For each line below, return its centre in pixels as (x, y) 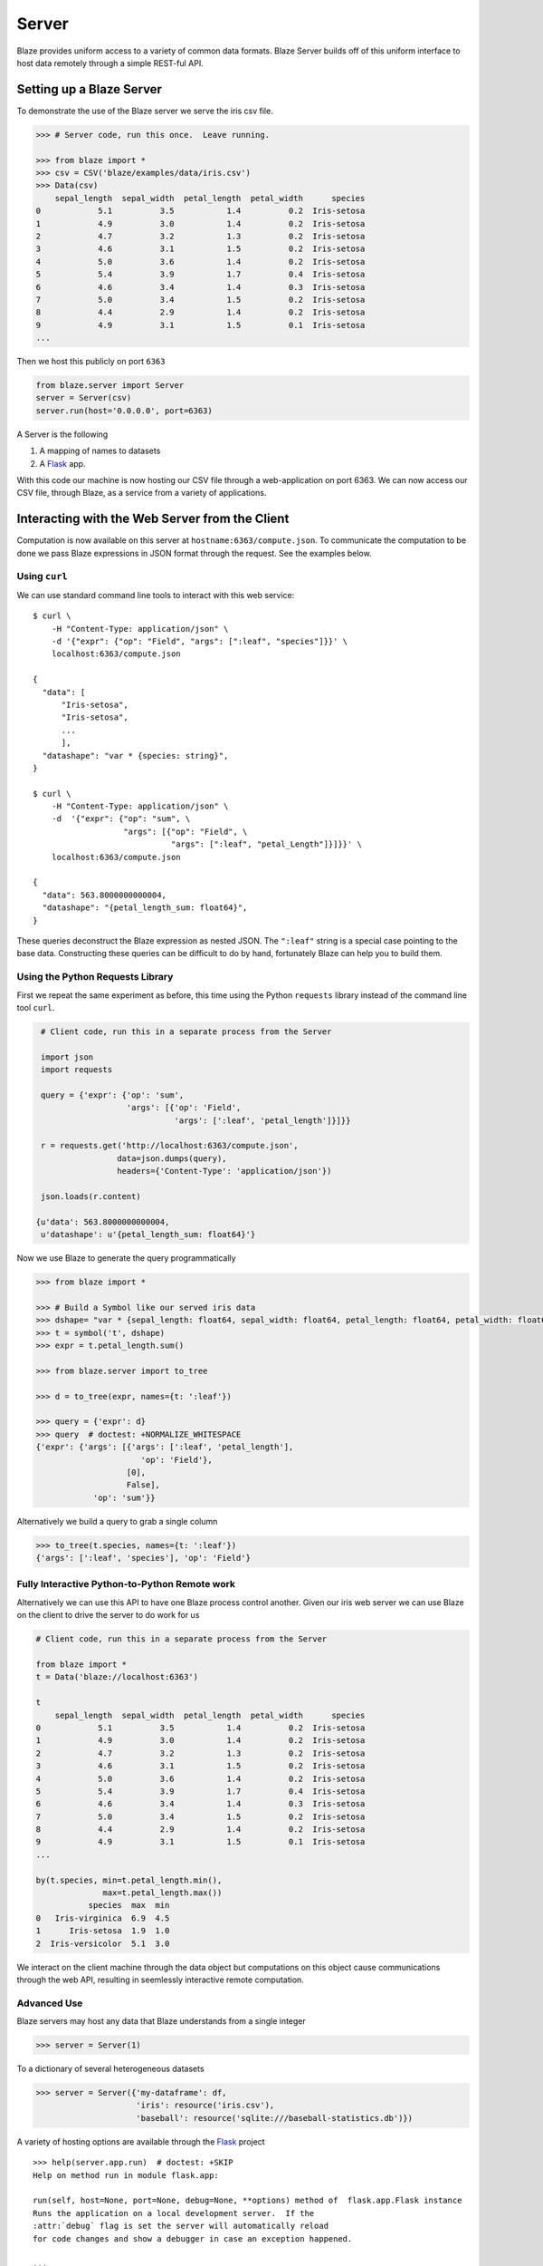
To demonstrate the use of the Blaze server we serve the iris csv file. (145, 111)
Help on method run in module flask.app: (126, 2175)
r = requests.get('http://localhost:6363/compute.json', (170, 1146)
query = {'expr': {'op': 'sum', (113, 1095)
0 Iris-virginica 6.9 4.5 (103, 1918)
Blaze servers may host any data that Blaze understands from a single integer (162, 2021)
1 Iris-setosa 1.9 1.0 (103, 1931)
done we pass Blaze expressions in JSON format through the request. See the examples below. (194, 553)
